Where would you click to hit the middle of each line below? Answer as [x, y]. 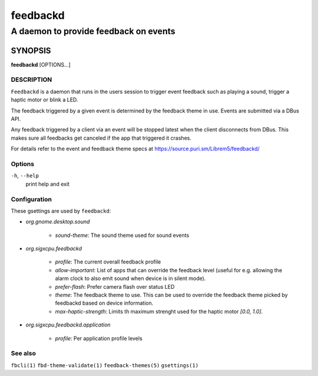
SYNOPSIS [31, 50]
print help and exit [48, 184]
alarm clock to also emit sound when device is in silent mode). [130, 278]
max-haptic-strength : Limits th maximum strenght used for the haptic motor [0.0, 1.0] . [159, 311]
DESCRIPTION [32, 80]
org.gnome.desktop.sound [58, 222]
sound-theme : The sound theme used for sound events [122, 235]
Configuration [32, 199]
